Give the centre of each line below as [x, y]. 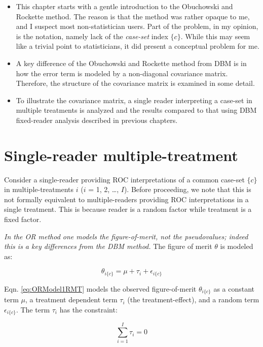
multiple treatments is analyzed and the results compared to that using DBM [136, 110]
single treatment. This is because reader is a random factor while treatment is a [128, 209]
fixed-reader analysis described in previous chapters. [97, 120]
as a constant [234, 288]
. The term [33, 309]
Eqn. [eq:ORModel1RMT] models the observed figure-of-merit [100, 288]
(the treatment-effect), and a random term [193, 299]
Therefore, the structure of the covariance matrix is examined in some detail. [135, 83]
